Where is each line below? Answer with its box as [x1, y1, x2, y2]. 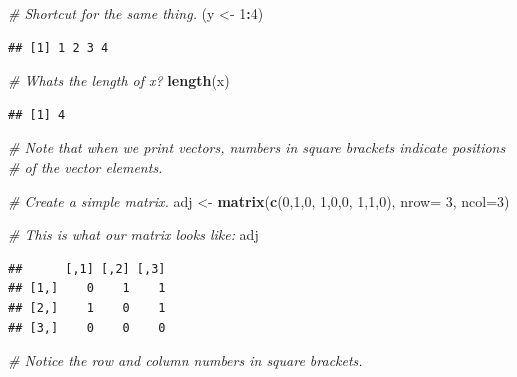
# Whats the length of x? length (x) [8, 70, 230, 91]
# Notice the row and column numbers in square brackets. [8, 350, 363, 371]
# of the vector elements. [8, 156, 163, 177]
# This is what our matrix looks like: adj [8, 224, 259, 245]
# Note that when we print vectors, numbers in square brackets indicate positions [8, 137, 506, 158]
